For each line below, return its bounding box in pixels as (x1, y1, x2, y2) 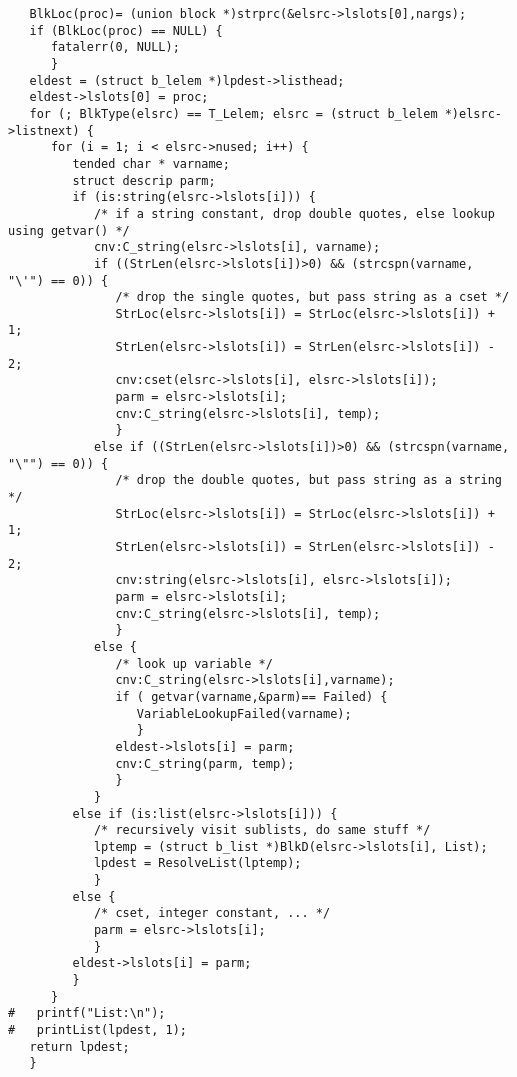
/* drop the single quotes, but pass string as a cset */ (115, 290, 510, 305)
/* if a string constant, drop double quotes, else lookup (93, 206, 495, 221)
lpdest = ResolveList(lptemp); (93, 856, 302, 871)
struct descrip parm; (72, 173, 216, 188)
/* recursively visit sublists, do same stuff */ (93, 823, 431, 838)
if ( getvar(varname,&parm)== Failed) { (115, 689, 388, 704)
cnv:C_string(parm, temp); (115, 756, 295, 771)
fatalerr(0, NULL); (50, 40, 180, 55)
